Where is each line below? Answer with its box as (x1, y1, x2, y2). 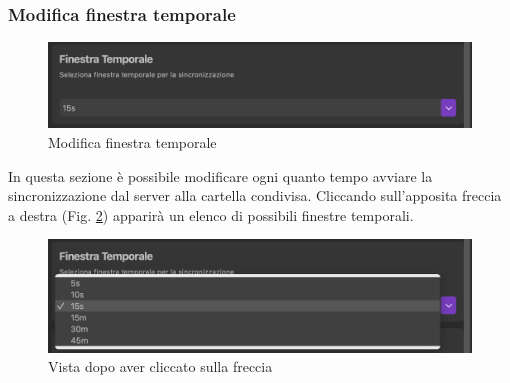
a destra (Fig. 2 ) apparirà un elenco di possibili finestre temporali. (8, 204, 414, 225)
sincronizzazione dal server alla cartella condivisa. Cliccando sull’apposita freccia (8, 185, 502, 206)
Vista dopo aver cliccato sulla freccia (48, 356, 273, 377)
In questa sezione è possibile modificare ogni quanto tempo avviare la (8, 165, 433, 186)
